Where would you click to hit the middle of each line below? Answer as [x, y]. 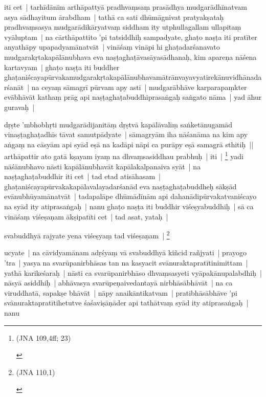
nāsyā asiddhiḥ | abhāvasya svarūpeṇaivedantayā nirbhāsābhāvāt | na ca [118, 283]
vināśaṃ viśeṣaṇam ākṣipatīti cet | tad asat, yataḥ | [86, 216]
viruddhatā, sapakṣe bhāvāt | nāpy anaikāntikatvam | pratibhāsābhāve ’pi [121, 292]
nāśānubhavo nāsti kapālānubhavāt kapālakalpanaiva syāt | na [103, 166]
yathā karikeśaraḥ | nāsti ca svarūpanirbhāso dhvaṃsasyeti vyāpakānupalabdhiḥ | [133, 272]
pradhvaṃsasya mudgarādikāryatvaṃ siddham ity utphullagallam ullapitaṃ [123, 27]
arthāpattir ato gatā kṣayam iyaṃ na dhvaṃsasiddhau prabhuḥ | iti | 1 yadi [124, 155]
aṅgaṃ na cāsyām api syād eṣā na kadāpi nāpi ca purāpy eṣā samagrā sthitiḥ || [129, 144]
